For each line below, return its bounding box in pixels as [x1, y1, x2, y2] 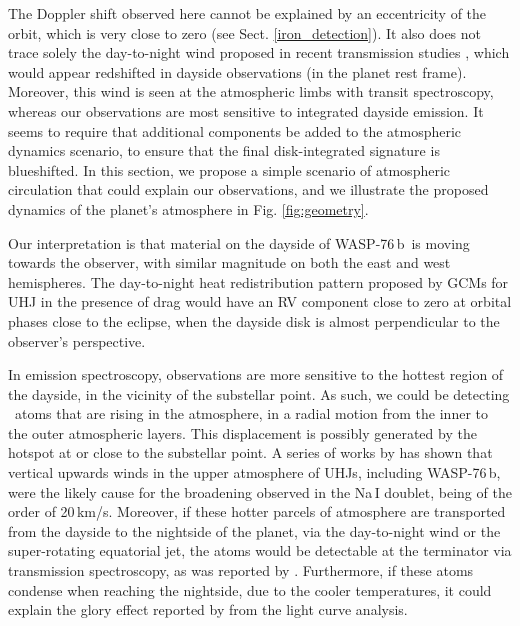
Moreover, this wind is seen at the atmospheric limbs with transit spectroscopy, [8, 81, 494, 102]
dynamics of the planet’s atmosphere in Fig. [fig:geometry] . [8, 198, 369, 219]
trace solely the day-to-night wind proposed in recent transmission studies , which [8, 42, 510, 63]
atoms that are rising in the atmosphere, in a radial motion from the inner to [14, 403, 488, 424]
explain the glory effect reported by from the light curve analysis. [8, 599, 408, 620]
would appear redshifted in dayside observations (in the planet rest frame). [8, 61, 467, 82]
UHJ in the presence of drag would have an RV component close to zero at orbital [8, 291, 512, 312]
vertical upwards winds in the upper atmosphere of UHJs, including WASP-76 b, [8, 462, 501, 483]
